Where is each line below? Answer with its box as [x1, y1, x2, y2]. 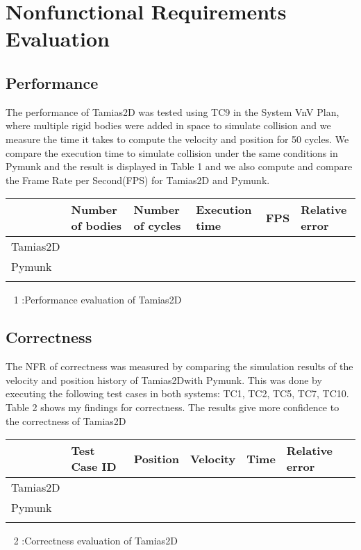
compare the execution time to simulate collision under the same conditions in [6, 145, 338, 160]
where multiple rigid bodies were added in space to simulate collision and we [6, 118, 331, 133]
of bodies [71, 217, 121, 234]
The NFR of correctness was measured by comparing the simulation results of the [6, 359, 353, 374]
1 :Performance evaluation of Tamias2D [13, 292, 182, 307]
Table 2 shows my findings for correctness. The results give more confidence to [6, 399, 339, 414]
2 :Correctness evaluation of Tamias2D [13, 533, 178, 548]
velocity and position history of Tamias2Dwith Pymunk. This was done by [6, 372, 322, 387]
